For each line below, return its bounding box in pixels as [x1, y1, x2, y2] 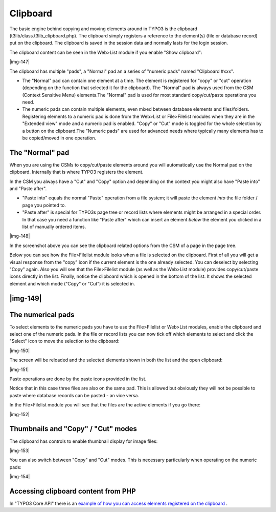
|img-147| [9, 59, 30, 65]
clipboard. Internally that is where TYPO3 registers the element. [9, 169, 144, 175]
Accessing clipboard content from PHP [9, 487, 136, 496]
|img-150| [9, 347, 30, 354]
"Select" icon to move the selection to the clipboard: [9, 338, 120, 344]
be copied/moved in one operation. [22, 135, 97, 141]
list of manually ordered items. [22, 223, 86, 230]
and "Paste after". [9, 186, 47, 192]
